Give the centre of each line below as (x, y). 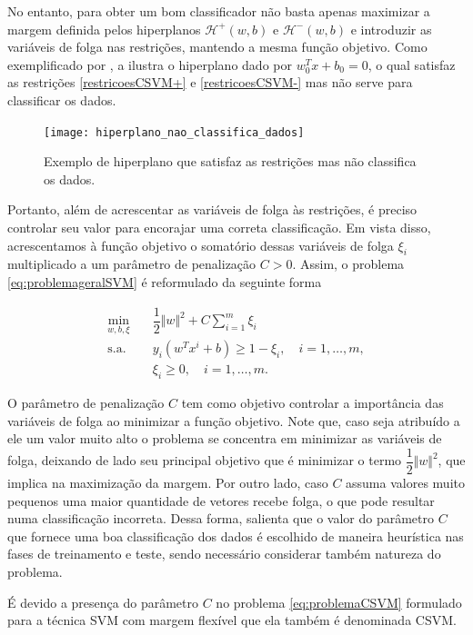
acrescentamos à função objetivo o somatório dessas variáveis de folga (201, 245)
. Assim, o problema (348, 264)
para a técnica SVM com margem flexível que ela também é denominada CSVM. (232, 620)
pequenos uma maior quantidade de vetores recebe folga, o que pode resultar (221, 500)
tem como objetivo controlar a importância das (312, 403)
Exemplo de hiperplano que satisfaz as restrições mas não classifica (230, 161)
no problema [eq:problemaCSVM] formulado (339, 602)
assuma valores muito (405, 482)
